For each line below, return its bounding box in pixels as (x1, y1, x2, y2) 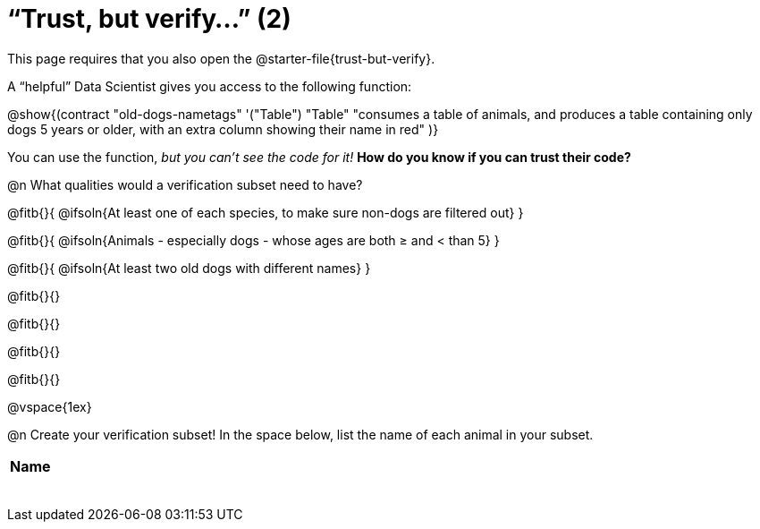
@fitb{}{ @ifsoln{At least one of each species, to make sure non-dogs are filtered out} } (7, 204, 524, 220)
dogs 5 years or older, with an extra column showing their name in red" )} (7, 121, 439, 137)
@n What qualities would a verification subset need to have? (7, 176, 363, 192)
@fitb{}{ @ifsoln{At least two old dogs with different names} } (7, 260, 371, 276)
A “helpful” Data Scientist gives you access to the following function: (7, 78, 412, 94)
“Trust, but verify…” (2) (7, 4, 291, 34)
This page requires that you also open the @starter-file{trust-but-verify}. (7, 50, 435, 66)
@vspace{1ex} (7, 398, 92, 414)
